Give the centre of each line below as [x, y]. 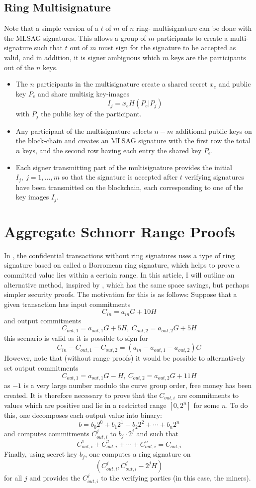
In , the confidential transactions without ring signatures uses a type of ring [120, 255]
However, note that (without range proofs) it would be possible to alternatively [125, 358]
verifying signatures [214, 177]
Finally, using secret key [41, 454]
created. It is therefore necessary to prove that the [81, 395]
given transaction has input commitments [67, 304]
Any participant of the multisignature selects [84, 131]
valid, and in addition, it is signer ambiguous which [82, 57]
